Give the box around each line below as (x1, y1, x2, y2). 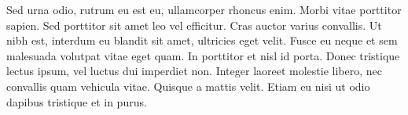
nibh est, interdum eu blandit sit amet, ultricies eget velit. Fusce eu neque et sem (6, 32, 398, 49)
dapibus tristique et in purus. (6, 93, 147, 110)
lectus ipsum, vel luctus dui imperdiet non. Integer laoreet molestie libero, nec (6, 63, 383, 79)
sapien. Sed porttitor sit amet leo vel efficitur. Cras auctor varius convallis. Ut (6, 16, 382, 33)
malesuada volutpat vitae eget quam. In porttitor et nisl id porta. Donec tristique (6, 47, 400, 63)
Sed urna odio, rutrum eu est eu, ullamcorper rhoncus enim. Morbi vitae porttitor (6, 2, 402, 17)
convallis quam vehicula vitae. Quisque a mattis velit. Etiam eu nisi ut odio (6, 77, 370, 94)
